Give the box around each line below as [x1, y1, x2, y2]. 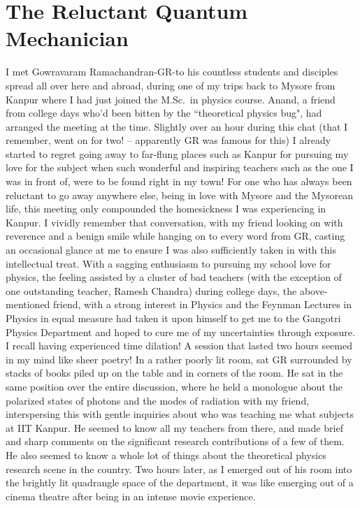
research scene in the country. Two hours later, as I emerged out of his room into [6, 461, 352, 476]
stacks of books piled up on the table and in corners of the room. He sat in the [6, 365, 343, 380]
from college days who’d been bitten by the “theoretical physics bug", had [6, 106, 322, 120]
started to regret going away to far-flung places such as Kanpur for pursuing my [6, 146, 349, 161]
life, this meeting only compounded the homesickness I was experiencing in [6, 201, 326, 216]
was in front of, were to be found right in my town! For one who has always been [6, 174, 352, 189]
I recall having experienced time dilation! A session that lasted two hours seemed [6, 338, 352, 353]
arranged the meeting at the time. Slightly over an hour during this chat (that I [6, 119, 348, 133]
